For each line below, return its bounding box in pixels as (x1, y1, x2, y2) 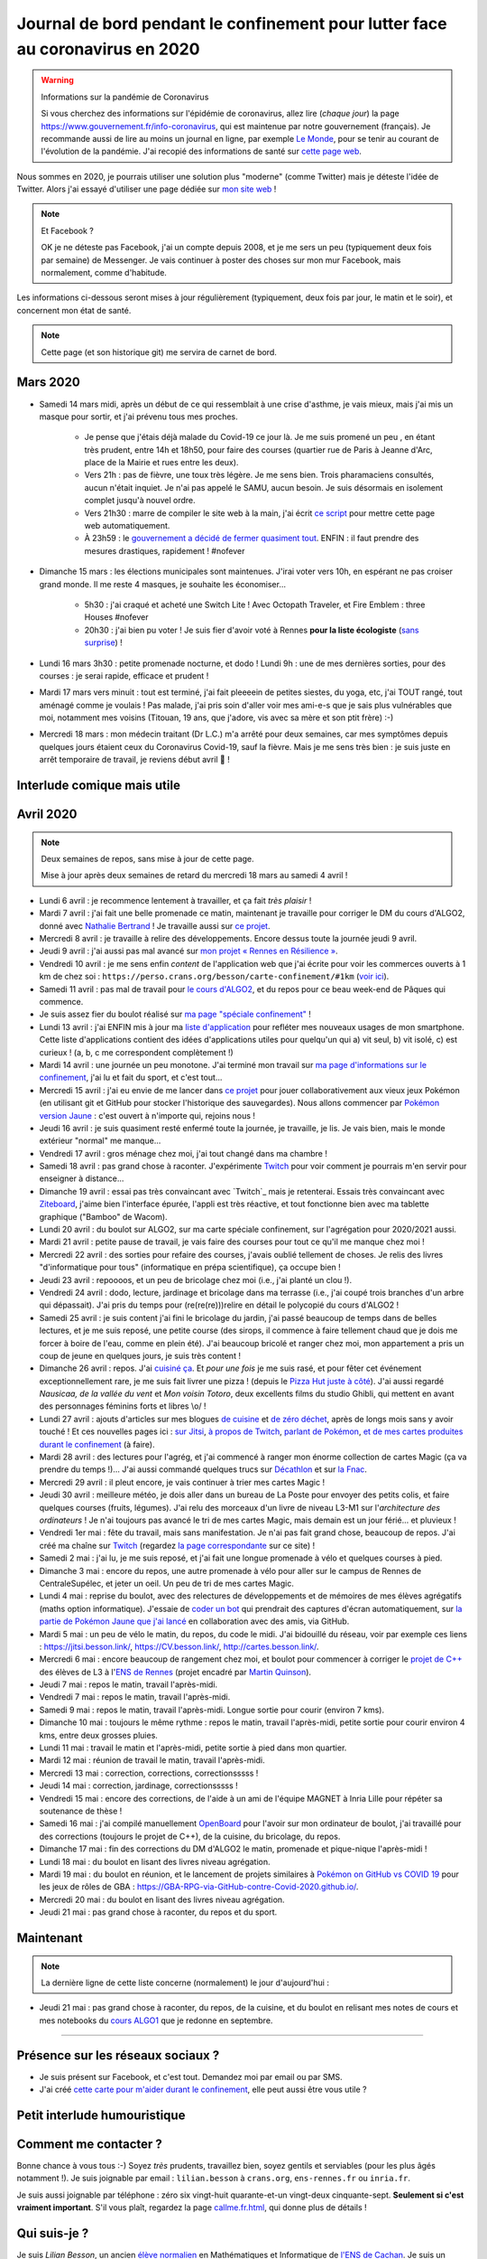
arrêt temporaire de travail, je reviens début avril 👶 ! (39, 755, 230, 765)
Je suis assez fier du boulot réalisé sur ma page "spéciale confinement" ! (39, 1008, 311, 1020)
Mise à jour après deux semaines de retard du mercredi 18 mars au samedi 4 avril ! (41, 870, 348, 881)
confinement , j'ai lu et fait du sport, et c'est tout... (39, 1072, 223, 1083)
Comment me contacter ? (16, 2136, 162, 2151)
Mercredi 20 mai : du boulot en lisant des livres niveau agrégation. (39, 1894, 285, 1905)
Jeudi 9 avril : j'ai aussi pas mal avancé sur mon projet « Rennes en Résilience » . (39, 945, 338, 957)
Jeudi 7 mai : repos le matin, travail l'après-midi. (39, 1679, 218, 1690)
